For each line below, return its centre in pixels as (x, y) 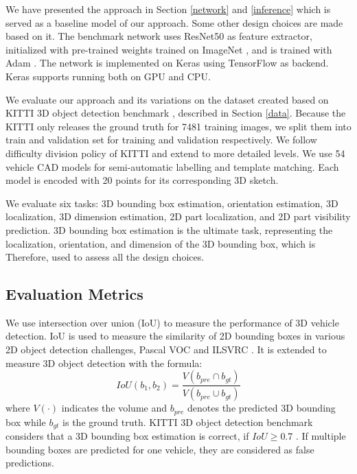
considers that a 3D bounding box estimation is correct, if (127, 436)
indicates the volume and (114, 408)
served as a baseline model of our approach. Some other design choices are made (174, 22)
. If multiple (321, 436)
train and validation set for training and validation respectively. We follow (161, 140)
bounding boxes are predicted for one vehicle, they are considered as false (160, 449)
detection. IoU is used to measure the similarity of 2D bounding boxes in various (175, 336)
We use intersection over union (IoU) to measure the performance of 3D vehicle (172, 322)
